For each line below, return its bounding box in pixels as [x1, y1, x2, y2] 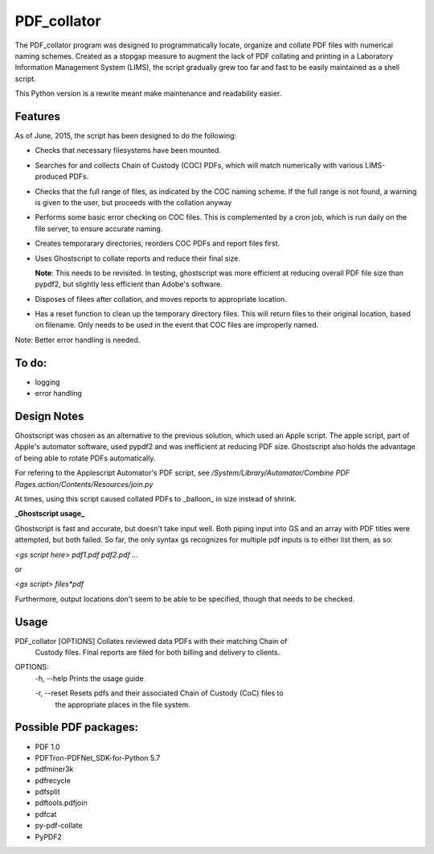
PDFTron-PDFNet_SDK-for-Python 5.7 [35, 753, 161, 762]
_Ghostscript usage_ [14, 509, 85, 518]
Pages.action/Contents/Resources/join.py [14, 479, 154, 489]
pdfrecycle [35, 775, 72, 785]
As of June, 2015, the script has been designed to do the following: [14, 131, 237, 141]
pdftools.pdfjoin [35, 798, 88, 808]
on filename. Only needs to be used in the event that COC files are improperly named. [35, 320, 319, 330]
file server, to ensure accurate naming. [35, 224, 163, 233]
